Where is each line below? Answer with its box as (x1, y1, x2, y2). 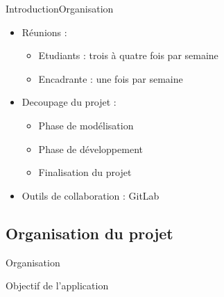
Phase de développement (38, 141, 143, 156)
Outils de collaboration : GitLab (21, 188, 160, 202)
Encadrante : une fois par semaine (38, 71, 183, 86)
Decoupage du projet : (21, 95, 117, 109)
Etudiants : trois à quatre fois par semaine (38, 48, 218, 63)
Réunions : (21, 24, 67, 39)
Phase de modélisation (38, 118, 134, 132)
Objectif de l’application (6, 278, 109, 293)
